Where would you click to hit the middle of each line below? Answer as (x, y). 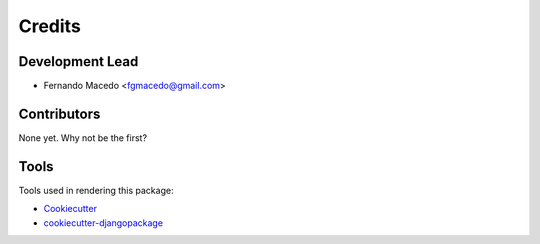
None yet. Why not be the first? (83, 137)
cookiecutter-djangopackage (103, 222)
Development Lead (78, 61)
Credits (50, 26)
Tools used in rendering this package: (96, 190)
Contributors (59, 113)
